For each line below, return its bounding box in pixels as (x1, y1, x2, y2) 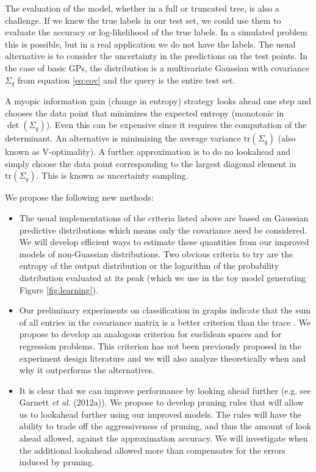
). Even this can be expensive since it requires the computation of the (46, 118, 307, 131)
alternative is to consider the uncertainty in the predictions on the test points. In (5, 49, 307, 62)
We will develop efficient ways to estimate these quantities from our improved (19, 235, 309, 248)
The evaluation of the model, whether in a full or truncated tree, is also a (5, 2, 279, 14)
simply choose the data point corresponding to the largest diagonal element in (5, 157, 296, 170)
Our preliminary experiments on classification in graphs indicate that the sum (19, 304, 311, 316)
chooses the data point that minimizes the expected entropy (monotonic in (5, 106, 284, 119)
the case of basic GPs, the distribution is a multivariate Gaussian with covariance (5, 61, 310, 74)
